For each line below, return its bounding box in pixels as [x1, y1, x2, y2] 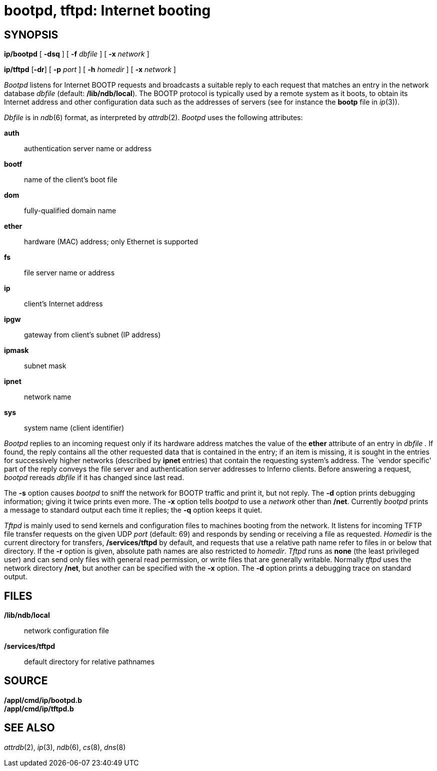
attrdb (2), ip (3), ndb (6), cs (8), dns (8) [4, 742, 126, 751]
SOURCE [4, 674, 48, 687]
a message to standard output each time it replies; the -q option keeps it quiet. [4, 506, 262, 515]
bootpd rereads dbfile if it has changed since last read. [4, 473, 184, 482]
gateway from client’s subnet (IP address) [24, 330, 161, 339]
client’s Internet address [24, 299, 103, 308]
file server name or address [24, 268, 115, 277]
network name [24, 393, 71, 402]
